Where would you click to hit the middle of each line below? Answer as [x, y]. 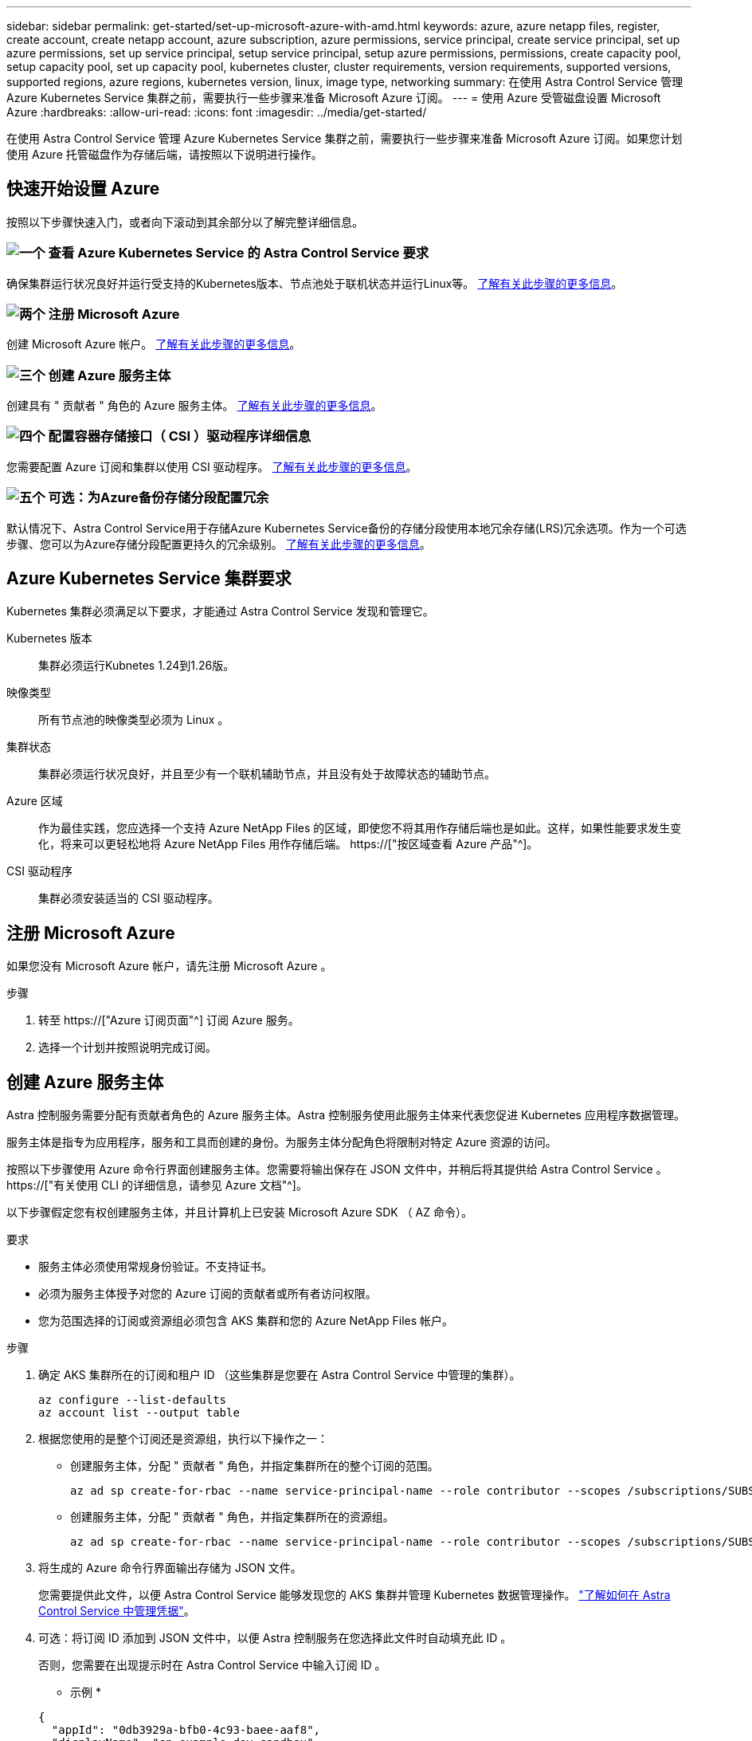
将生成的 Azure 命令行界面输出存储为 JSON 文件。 [170, 1568]
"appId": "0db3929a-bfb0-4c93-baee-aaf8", [186, 1730]
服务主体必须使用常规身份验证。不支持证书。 [155, 1267]
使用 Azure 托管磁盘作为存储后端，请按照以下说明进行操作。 [164, 154]
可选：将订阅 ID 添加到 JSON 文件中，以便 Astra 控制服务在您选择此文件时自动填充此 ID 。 [275, 1638]
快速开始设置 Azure [83, 189]
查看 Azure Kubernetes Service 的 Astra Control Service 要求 [239, 253]
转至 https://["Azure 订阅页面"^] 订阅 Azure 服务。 [169, 1020]
